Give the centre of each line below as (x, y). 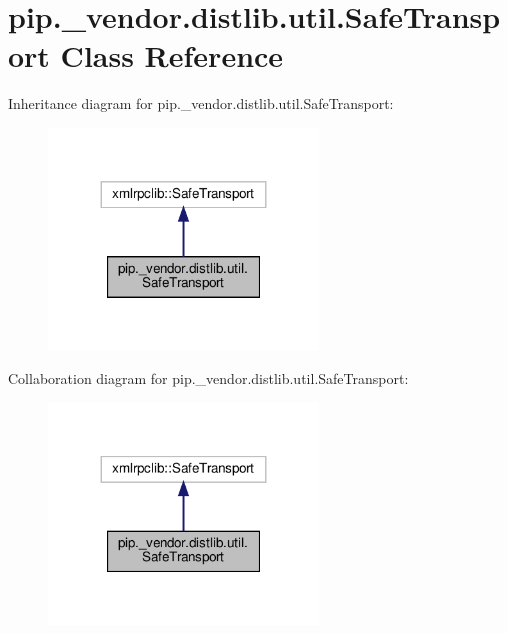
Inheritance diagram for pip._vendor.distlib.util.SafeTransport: (201, 103)
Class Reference (172, 55)
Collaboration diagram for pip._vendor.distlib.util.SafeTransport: (208, 378)
